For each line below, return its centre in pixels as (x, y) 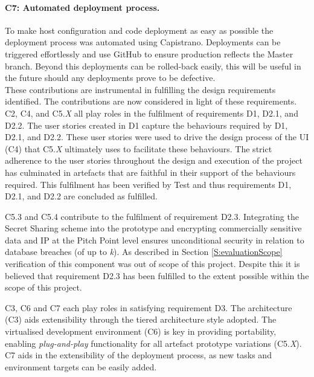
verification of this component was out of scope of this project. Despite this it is (152, 264)
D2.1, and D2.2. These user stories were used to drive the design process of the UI (157, 137)
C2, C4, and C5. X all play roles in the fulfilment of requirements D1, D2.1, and (152, 113)
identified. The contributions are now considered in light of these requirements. (151, 101)
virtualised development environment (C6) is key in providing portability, (141, 331)
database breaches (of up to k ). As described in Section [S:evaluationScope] (144, 252)
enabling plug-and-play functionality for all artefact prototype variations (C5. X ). (153, 343)
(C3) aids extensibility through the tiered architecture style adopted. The (141, 319)
